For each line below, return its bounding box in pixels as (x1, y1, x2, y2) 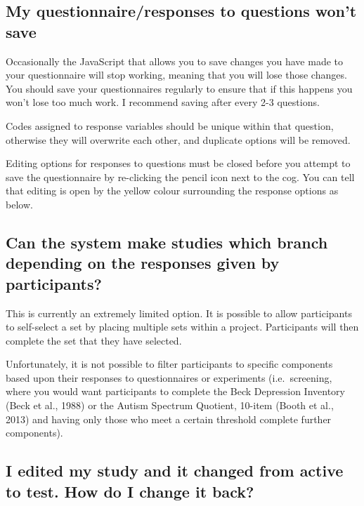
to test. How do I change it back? (6, 480, 254, 502)
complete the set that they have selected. (6, 333, 182, 347)
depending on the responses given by (6, 252, 280, 274)
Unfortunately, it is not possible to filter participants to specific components (6, 357, 333, 371)
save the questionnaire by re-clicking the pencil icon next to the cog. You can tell (6, 169, 355, 184)
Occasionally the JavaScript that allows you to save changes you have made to (6, 53, 343, 68)
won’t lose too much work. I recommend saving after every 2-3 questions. (6, 95, 320, 109)
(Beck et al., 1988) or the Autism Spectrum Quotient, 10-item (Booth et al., (6, 398, 334, 413)
